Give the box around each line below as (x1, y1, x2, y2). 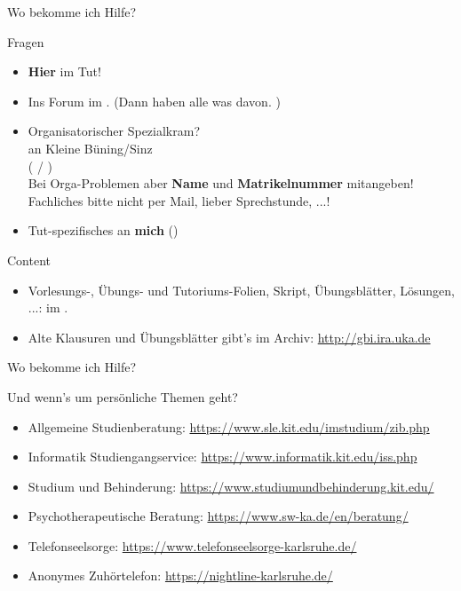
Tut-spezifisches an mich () (28, 221, 179, 240)
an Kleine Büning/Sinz (28, 138, 153, 157)
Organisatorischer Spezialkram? (28, 122, 201, 140)
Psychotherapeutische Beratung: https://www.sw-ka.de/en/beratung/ (28, 507, 409, 525)
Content (7, 250, 51, 269)
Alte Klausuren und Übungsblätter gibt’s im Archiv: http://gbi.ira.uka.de (28, 327, 431, 346)
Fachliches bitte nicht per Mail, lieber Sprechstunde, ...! (28, 191, 330, 209)
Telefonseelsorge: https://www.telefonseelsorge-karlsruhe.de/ (28, 536, 357, 555)
